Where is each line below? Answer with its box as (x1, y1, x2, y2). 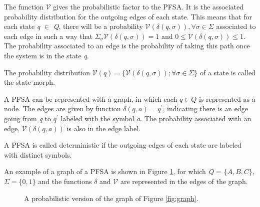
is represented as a (199, 93, 255, 104)
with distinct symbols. (4, 149, 72, 160)
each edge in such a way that (4, 30, 92, 41)
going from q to (4, 113, 51, 123)
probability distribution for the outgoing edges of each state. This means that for (4, 11, 252, 21)
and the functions (38, 176, 92, 186)
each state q (4, 21, 40, 31)
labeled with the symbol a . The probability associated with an (60, 113, 251, 123)
